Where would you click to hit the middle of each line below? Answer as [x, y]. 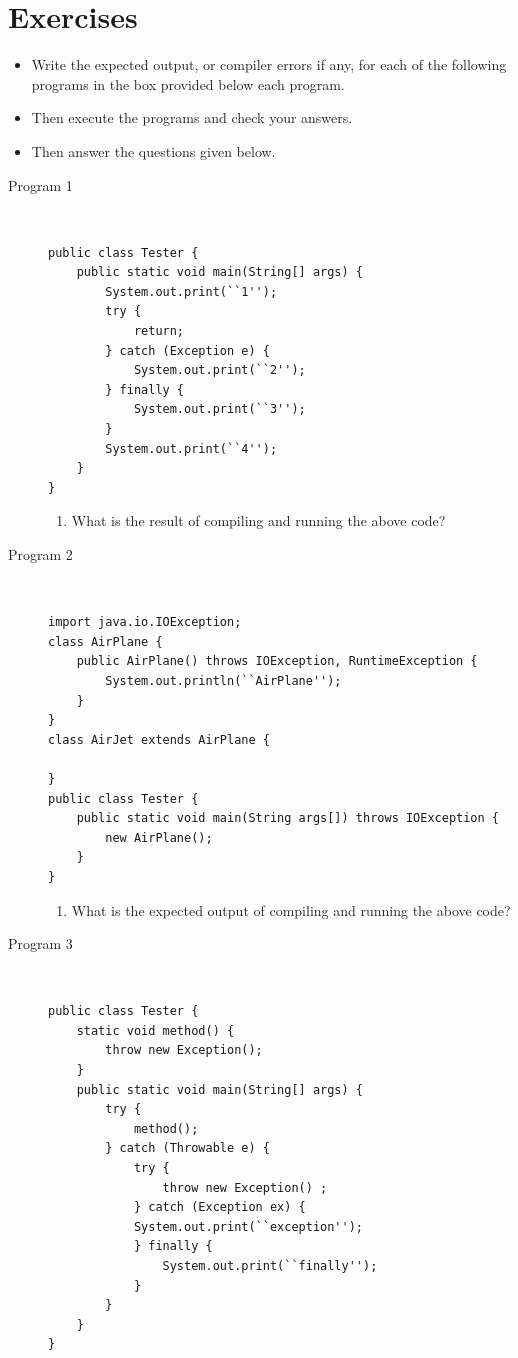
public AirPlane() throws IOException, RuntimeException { [277, 661]
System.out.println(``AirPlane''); [223, 680]
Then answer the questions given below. [153, 150]
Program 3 [40, 943]
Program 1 [40, 184]
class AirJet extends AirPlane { [159, 739]
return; [159, 331]
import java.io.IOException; [145, 622]
